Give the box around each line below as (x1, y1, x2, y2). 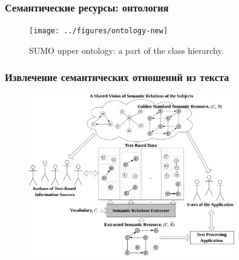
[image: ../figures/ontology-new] (29, 27, 168, 36)
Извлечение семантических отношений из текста (5, 70, 229, 85)
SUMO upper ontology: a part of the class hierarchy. (29, 44, 224, 56)
